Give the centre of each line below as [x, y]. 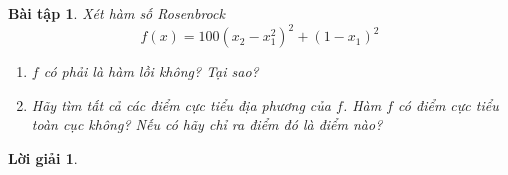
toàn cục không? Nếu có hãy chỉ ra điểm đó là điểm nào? [207, 124]
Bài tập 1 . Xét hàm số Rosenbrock [116, 13]
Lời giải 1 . [43, 157]
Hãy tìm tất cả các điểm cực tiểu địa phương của [181, 104]
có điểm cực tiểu [448, 104]
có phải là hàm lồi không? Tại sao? [151, 71]
